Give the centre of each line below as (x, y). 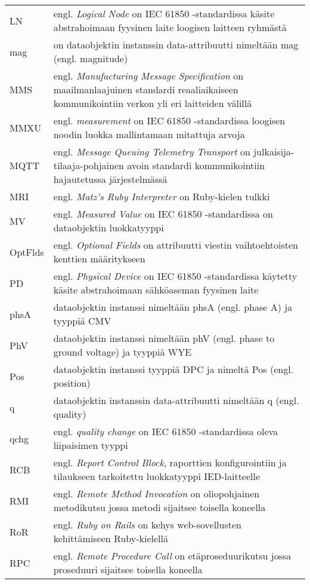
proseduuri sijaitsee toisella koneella (128, 569)
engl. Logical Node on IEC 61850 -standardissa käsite (164, 13)
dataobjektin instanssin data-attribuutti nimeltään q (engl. (176, 400)
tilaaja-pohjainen (89, 165)
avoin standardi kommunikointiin (196, 165)
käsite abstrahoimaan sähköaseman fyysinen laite (156, 290)
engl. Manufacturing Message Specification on (148, 76)
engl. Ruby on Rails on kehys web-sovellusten (147, 525)
